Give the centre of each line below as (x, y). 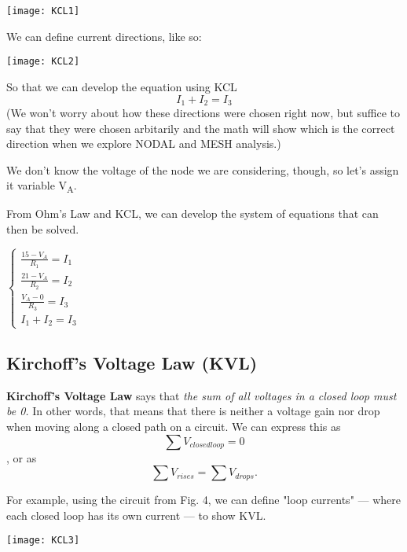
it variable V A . (42, 186)
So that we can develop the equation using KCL (122, 86)
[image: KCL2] (43, 62)
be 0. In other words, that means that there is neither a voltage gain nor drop (193, 411)
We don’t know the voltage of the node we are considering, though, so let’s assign (203, 169)
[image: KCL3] (43, 541)
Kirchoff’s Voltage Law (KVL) (132, 362)
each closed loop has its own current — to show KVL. (136, 515)
